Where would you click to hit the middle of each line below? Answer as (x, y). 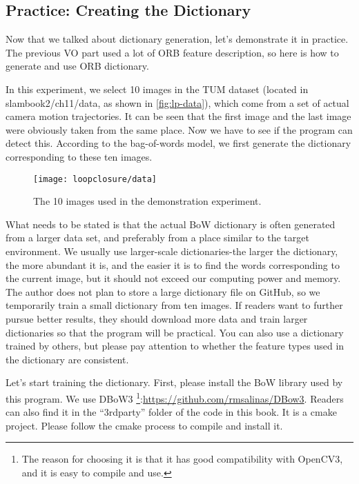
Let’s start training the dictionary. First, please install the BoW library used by (174, 382)
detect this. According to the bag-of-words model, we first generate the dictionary (178, 143)
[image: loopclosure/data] (95, 179)
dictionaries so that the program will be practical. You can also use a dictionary (175, 332)
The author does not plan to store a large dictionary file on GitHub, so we (163, 291)
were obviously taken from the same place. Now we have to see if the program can (179, 129)
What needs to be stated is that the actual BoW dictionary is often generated (171, 224)
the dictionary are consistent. (67, 359)
